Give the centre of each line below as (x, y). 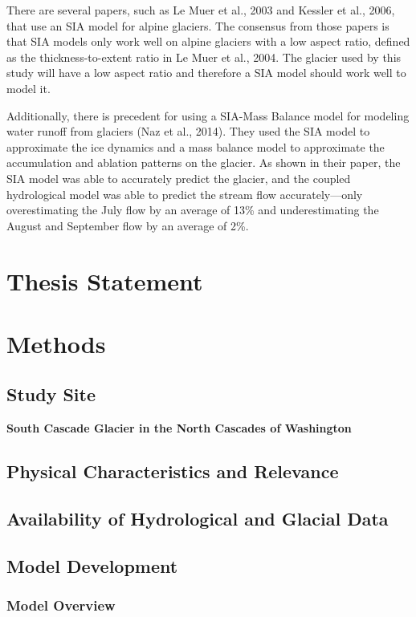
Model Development (92, 565)
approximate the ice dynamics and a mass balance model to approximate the (196, 146)
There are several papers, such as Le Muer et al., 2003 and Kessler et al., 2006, (201, 10)
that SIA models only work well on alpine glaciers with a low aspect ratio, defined (208, 41)
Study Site (51, 394)
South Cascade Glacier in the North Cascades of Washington (179, 428)
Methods (56, 343)
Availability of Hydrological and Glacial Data (198, 519)
